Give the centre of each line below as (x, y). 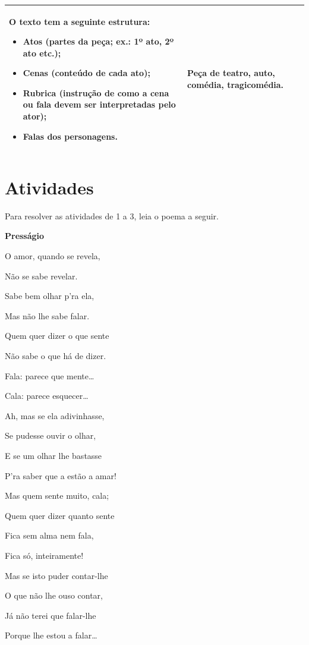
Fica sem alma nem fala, (49, 535)
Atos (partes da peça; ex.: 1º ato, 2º (98, 41)
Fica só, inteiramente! (44, 555)
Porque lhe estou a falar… (51, 635)
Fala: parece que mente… (50, 375)
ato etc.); (42, 53)
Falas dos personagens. (70, 136)
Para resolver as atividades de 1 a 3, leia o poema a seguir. (112, 215)
